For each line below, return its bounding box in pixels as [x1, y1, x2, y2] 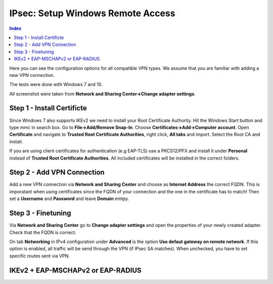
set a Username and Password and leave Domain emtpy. [9, 195, 129, 202]
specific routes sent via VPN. [9, 253, 70, 259]
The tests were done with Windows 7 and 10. [9, 82, 103, 88]
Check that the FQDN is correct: [9, 229, 76, 235]
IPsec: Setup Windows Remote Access [9, 8, 175, 19]
